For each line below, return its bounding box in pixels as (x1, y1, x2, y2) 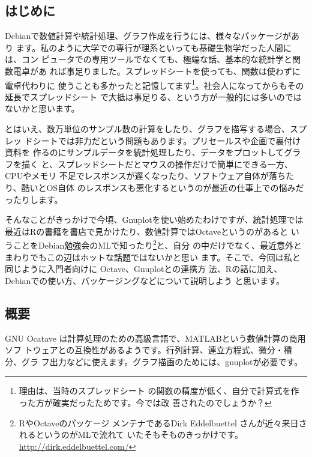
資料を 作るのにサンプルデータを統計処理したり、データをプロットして (5, 146, 284, 159)
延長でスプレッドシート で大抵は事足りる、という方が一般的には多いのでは (5, 90, 302, 103)
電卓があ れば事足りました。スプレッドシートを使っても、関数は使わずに (13, 64, 301, 77)
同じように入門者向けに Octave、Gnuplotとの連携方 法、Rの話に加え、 (5, 262, 283, 275)
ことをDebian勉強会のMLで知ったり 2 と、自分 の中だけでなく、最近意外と (13, 237, 302, 252)
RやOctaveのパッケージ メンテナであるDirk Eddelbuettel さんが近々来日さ (19, 416, 307, 429)
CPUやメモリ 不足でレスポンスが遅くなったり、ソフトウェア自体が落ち (5, 169, 286, 182)
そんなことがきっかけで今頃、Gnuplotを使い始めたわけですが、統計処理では (5, 213, 304, 226)
